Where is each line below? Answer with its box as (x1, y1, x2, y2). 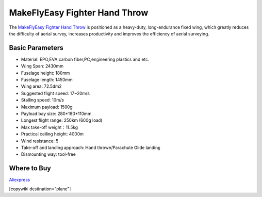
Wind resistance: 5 (21, 138, 59, 144)
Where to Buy (9, 164, 51, 172)
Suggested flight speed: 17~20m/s (21, 90, 90, 96)
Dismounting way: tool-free (21, 151, 76, 157)
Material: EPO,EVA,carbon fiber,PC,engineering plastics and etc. (21, 56, 149, 62)
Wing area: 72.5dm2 (21, 83, 62, 89)
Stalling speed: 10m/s (21, 97, 64, 103)
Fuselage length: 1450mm (21, 77, 73, 82)
